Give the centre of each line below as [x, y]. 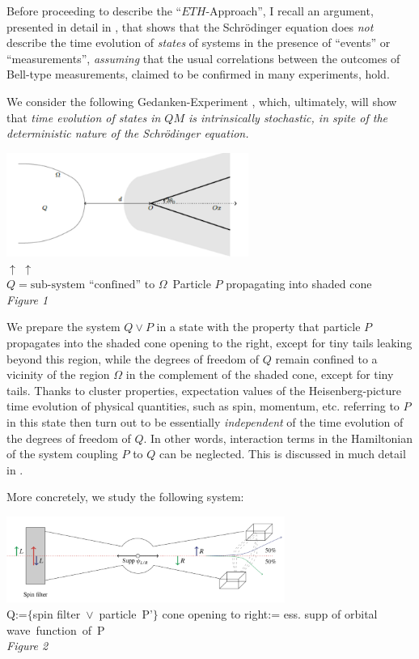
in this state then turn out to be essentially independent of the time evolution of [205, 421]
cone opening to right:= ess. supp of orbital [270, 613]
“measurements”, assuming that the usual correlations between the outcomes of [203, 58]
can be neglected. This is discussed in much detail [283, 454]
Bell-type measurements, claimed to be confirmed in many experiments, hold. [198, 74]
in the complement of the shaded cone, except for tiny [260, 374]
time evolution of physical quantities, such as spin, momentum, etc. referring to [203, 406]
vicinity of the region [58, 374]
